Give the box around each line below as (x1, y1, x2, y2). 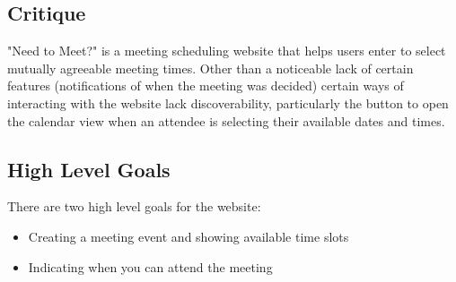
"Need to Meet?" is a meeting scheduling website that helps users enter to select (7, 41, 446, 60)
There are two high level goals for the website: (7, 197, 261, 216)
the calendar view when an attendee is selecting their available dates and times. (7, 111, 445, 130)
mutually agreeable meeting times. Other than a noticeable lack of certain (7, 58, 414, 77)
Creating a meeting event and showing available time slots (28, 226, 349, 245)
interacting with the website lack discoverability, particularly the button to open (7, 93, 449, 112)
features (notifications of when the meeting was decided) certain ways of (7, 76, 404, 95)
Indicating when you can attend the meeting (28, 257, 273, 276)
